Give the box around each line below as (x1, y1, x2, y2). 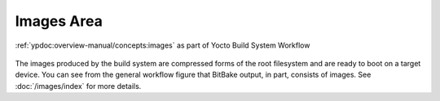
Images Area (15, 12, 103, 30)
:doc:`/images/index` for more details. (15, 81, 142, 90)
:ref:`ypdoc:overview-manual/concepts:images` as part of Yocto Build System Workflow (15, 40, 310, 50)
